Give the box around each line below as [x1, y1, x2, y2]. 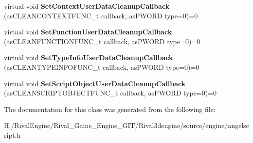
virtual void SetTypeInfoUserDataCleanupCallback [4, 52, 173, 63]
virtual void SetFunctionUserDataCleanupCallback [4, 27, 172, 37]
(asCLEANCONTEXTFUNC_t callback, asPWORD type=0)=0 [4, 10, 198, 20]
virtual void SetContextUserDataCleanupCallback [4, 1, 170, 11]
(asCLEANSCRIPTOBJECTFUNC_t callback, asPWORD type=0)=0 [4, 88, 217, 98]
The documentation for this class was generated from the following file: [4, 104, 216, 114]
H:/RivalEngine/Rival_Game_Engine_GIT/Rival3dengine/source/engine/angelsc [4, 120, 249, 130]
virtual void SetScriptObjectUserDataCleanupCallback [4, 78, 186, 88]
